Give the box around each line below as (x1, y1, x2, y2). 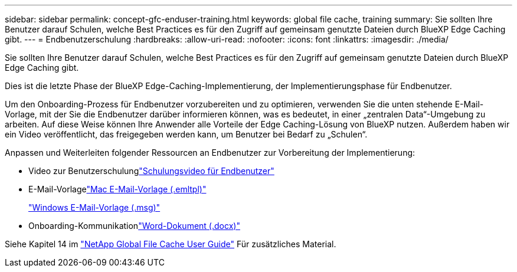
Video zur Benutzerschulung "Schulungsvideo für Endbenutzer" (28, 166, 274, 176)
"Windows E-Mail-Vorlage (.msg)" (28, 202, 161, 212)
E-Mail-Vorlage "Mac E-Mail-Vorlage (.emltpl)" (28, 184, 207, 194)
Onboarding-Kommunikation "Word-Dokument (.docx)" (28, 221, 240, 231)
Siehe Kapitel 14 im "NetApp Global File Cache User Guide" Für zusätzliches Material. (5, 239, 336, 249)
